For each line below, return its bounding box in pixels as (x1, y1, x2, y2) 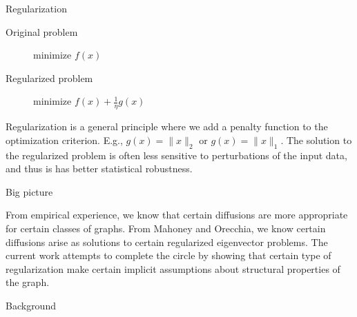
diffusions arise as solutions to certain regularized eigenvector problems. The (6, 234, 328, 249)
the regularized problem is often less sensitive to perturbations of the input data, (6, 147, 347, 162)
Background (6, 298, 56, 312)
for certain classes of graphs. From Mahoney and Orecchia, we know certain (6, 221, 326, 235)
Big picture (6, 184, 53, 198)
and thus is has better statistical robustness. (6, 161, 193, 176)
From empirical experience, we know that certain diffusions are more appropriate (6, 207, 348, 222)
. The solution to (280, 132, 352, 147)
